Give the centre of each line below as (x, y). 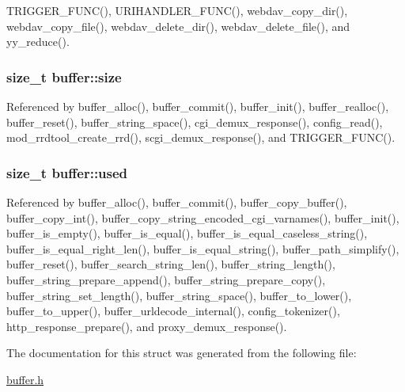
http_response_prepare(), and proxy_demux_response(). (147, 326)
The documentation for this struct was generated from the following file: (182, 353)
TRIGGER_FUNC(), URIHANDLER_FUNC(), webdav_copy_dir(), (177, 10)
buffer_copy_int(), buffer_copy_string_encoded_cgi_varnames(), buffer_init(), (203, 217)
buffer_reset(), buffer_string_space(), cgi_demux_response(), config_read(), (195, 122)
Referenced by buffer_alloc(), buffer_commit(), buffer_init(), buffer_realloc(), (198, 106)
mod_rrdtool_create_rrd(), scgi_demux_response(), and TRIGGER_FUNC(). (201, 137)
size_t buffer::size (64, 76)
